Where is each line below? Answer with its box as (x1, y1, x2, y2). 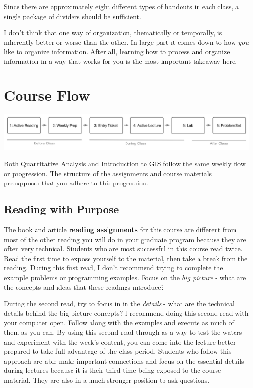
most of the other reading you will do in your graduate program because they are (4, 234, 246, 244)
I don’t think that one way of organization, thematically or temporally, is (4, 27, 222, 38)
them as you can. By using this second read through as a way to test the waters (4, 327, 242, 337)
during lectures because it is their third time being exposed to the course (4, 365, 221, 375)
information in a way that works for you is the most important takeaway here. (4, 56, 237, 66)
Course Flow (4, 84, 90, 104)
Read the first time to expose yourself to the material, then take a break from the (4, 253, 248, 263)
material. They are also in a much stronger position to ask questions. (4, 374, 210, 385)
